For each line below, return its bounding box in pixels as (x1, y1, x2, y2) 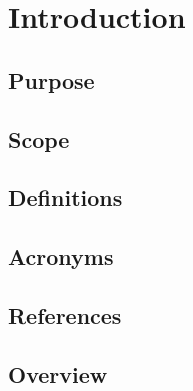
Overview (8, 358, 108, 389)
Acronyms (8, 241, 114, 272)
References (8, 299, 122, 330)
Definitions (8, 182, 123, 213)
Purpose (8, 64, 95, 95)
